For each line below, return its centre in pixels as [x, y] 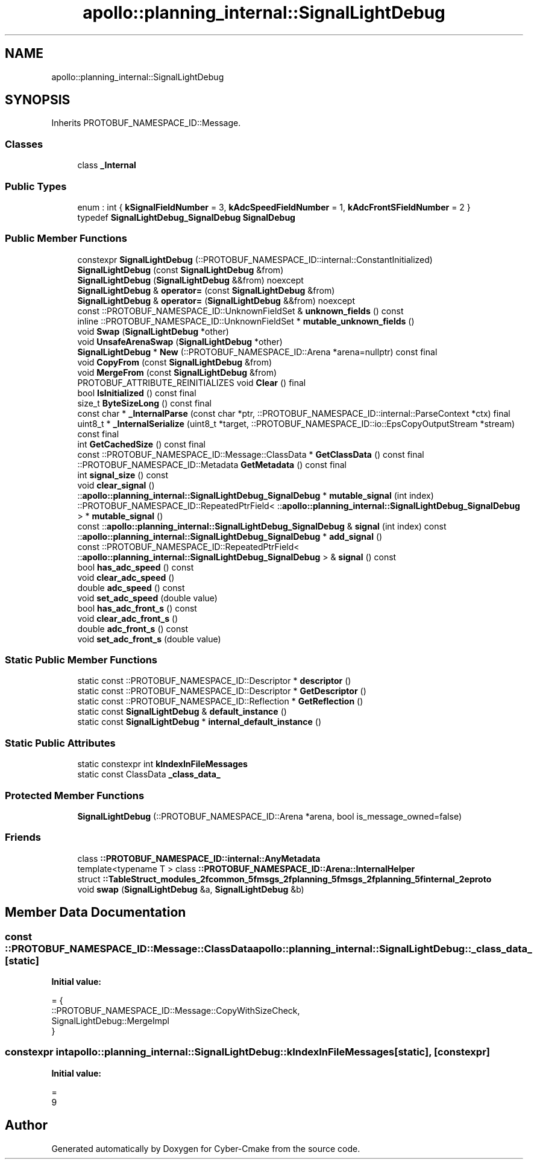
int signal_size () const [123, 475]
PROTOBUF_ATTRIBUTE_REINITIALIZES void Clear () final [192, 382]
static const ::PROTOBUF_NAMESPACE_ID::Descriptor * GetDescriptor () [222, 691]
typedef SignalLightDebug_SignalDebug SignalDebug [186, 217]
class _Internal [107, 165]
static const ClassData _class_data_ [149, 774]
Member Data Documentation [96, 913]
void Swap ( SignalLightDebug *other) [153, 331]
